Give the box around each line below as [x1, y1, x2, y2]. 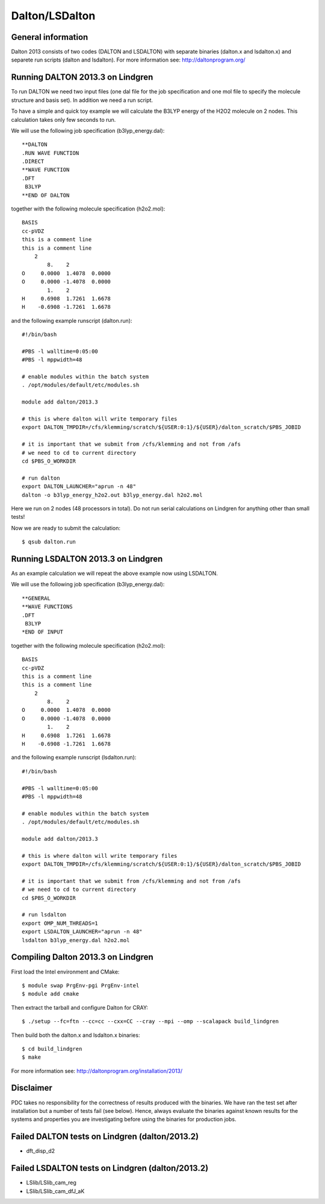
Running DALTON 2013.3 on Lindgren [11, 72, 153, 83]
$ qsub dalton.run [22, 539, 76, 545]
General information [11, 32, 88, 42]
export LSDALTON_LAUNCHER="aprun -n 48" [22, 928, 143, 935]
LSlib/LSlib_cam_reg [26, 1179, 76, 1187]
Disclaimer [11, 1083, 52, 1093]
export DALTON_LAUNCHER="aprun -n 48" [22, 483, 137, 490]
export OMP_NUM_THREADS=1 [22, 920, 99, 927]
